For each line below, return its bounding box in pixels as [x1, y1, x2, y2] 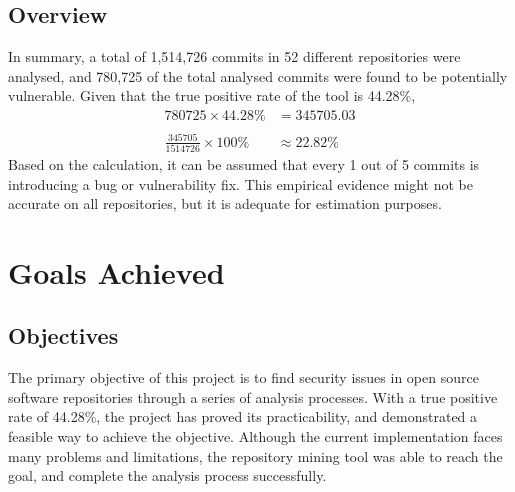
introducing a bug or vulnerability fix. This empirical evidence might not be [8, 173, 474, 194]
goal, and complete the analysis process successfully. [8, 465, 327, 486]
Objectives [8, 320, 119, 351]
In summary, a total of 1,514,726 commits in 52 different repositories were [8, 46, 461, 67]
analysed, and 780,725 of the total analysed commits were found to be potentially [8, 65, 508, 86]
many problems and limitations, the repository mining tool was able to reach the [8, 445, 503, 466]
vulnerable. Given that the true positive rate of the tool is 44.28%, [8, 85, 416, 106]
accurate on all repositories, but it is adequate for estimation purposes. [8, 193, 442, 214]
